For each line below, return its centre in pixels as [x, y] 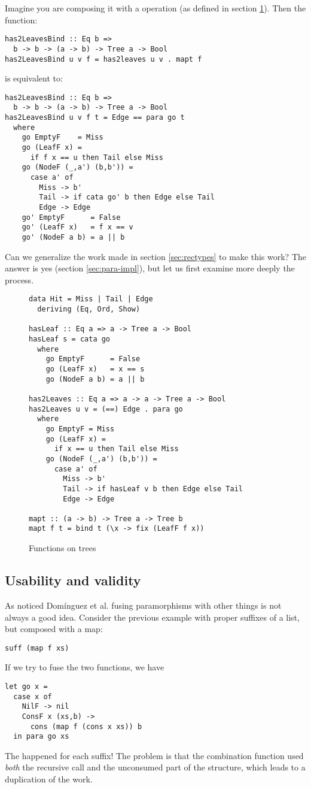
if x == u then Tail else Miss [116, 449]
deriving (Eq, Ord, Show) [89, 309]
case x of [33, 696]
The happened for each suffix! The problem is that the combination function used [154, 755]
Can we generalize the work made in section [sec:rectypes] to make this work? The [155, 256]
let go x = [26, 686]
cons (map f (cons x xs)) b [86, 726]
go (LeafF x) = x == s [95, 369]
